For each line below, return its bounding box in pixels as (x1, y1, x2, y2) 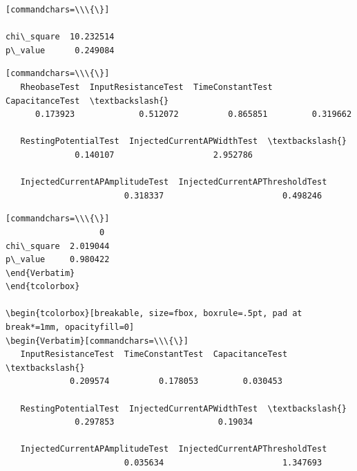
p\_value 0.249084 (6, 45, 115, 55)
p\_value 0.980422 (6, 255, 110, 265)
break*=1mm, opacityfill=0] (6, 322, 135, 333)
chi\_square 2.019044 (6, 241, 110, 251)
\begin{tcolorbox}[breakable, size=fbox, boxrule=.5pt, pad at (6, 308, 302, 319)
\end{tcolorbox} (6, 281, 80, 292)
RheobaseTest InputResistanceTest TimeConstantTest (20, 82, 273, 92)
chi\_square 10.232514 (6, 32, 115, 42)
